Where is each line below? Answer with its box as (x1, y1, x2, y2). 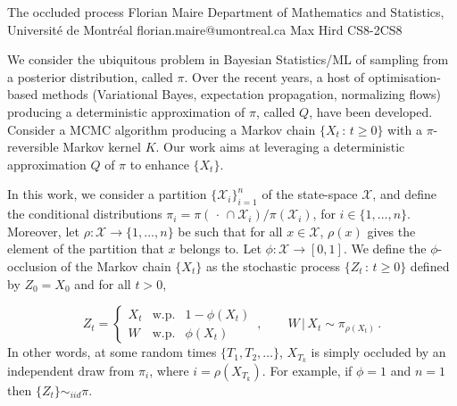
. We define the (343, 239, 427, 258)
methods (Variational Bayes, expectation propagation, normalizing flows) (41, 85, 441, 104)
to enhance (129, 154, 189, 173)
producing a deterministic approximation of (7, 102, 245, 120)
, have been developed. (309, 102, 433, 120)
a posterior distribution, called (7, 67, 173, 86)
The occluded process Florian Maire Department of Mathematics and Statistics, (7, 3, 445, 21)
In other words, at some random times (7, 343, 217, 361)
